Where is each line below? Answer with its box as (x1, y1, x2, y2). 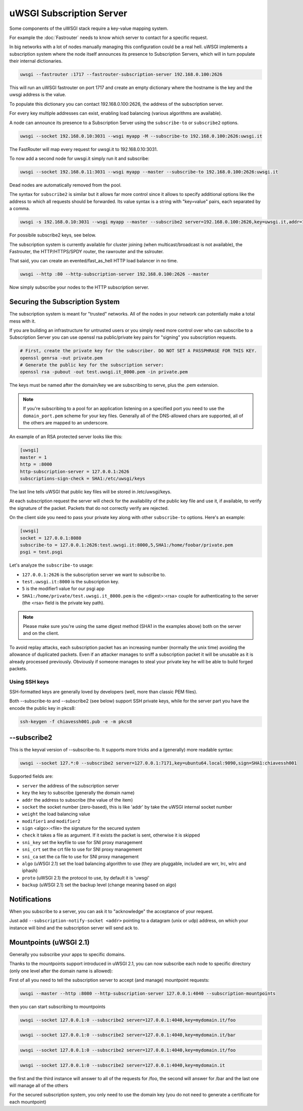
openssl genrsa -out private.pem (20, 355, 103, 361)
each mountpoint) (9, 1099, 46, 1105)
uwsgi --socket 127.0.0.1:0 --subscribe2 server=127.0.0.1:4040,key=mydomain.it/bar (20, 1032, 236, 1038)
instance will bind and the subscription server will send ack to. (9, 925, 139, 931)
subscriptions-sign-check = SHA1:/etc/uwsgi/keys (20, 475, 145, 481)
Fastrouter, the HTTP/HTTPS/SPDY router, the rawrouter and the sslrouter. (9, 248, 164, 254)
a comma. (9, 206, 30, 212)
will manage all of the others (9, 1083, 68, 1089)
